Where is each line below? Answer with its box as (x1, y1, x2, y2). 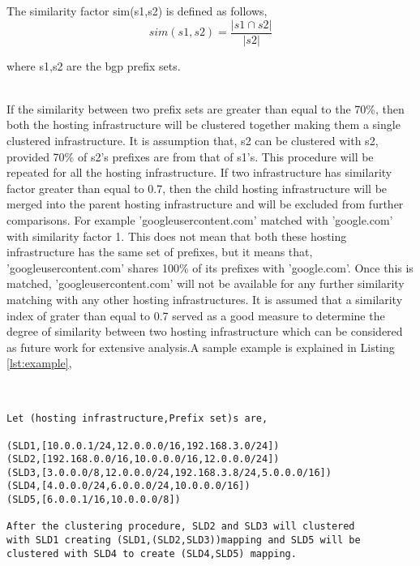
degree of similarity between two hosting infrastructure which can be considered (6, 323, 403, 340)
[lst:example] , (6, 354, 72, 371)
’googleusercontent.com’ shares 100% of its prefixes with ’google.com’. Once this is (6, 259, 414, 276)
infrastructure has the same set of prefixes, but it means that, (6, 243, 313, 260)
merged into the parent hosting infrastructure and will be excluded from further (6, 195, 404, 212)
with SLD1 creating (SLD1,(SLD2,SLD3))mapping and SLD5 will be (6, 534, 361, 547)
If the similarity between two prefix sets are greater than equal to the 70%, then (6, 100, 405, 117)
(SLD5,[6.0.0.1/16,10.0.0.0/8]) (6, 494, 181, 506)
